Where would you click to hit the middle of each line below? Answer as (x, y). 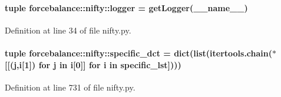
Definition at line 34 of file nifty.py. (68, 30)
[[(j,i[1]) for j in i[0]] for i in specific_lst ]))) (93, 64)
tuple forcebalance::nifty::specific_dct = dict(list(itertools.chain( (139, 53)
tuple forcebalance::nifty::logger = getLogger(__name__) (126, 7)
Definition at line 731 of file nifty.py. (70, 87)
